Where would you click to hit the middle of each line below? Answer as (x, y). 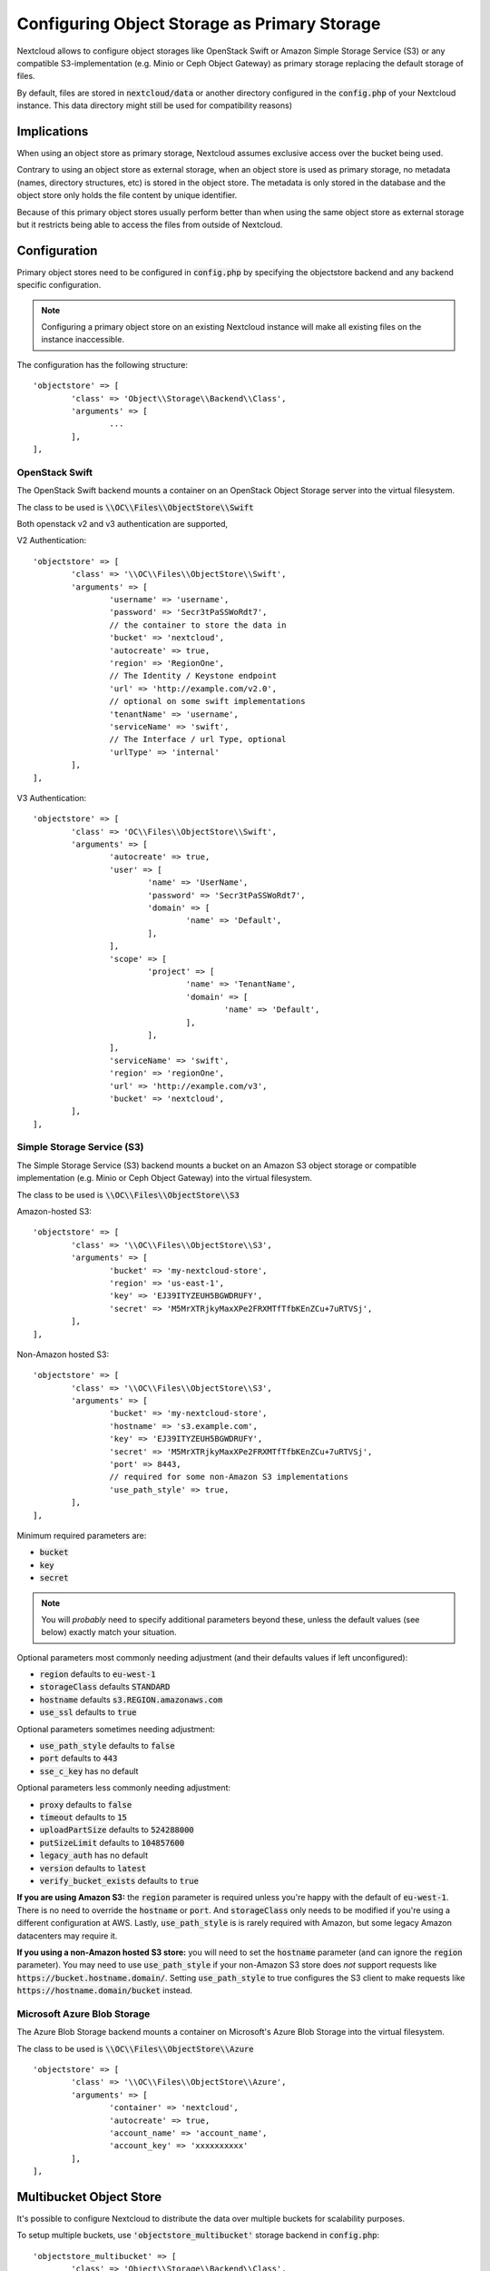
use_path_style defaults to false (108, 1746)
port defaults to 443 (78, 1759)
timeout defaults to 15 (83, 1817)
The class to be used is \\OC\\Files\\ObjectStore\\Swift (135, 507)
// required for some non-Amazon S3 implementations (229, 1477)
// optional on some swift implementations (207, 701)
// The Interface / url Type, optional (198, 739)
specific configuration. (59, 285)
